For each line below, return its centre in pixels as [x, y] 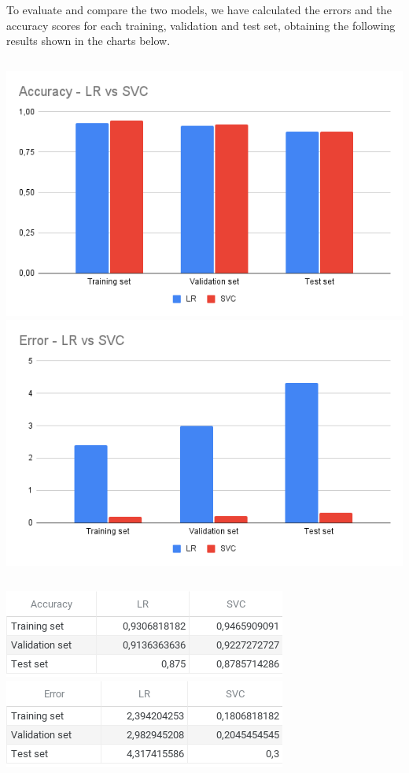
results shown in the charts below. [88, 41]
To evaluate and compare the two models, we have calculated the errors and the [199, 9]
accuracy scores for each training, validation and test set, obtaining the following [201, 25]
